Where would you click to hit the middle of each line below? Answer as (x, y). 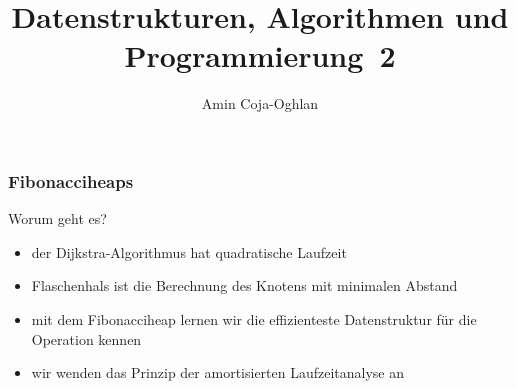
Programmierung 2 (260, 55)
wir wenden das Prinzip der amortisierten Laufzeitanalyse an (218, 372)
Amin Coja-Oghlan (260, 103)
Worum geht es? (57, 218)
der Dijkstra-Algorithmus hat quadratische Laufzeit (189, 251)
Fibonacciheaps (71, 180)
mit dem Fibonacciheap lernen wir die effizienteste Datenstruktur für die (254, 318)
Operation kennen (86, 338)
